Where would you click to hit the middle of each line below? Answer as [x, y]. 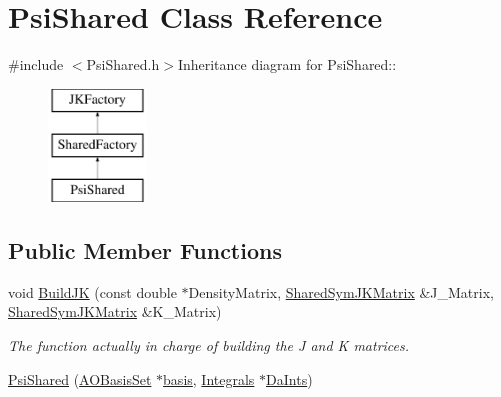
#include [36, 64]
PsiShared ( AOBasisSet [80, 378]
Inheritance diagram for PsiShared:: [287, 64]
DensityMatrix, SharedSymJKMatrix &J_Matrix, [341, 291]
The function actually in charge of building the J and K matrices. [209, 345]
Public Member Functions [145, 250]
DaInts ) [289, 378]
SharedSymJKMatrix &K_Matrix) [115, 311]
